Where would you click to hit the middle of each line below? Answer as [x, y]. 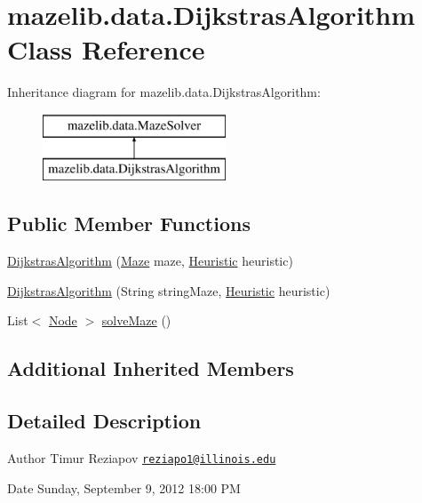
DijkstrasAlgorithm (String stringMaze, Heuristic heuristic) [169, 290]
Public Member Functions [129, 224]
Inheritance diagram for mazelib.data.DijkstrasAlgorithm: [164, 92]
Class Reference [106, 49]
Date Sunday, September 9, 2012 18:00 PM [124, 487]
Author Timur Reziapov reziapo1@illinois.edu [142, 458]
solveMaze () [136, 320]
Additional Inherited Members [151, 368]
